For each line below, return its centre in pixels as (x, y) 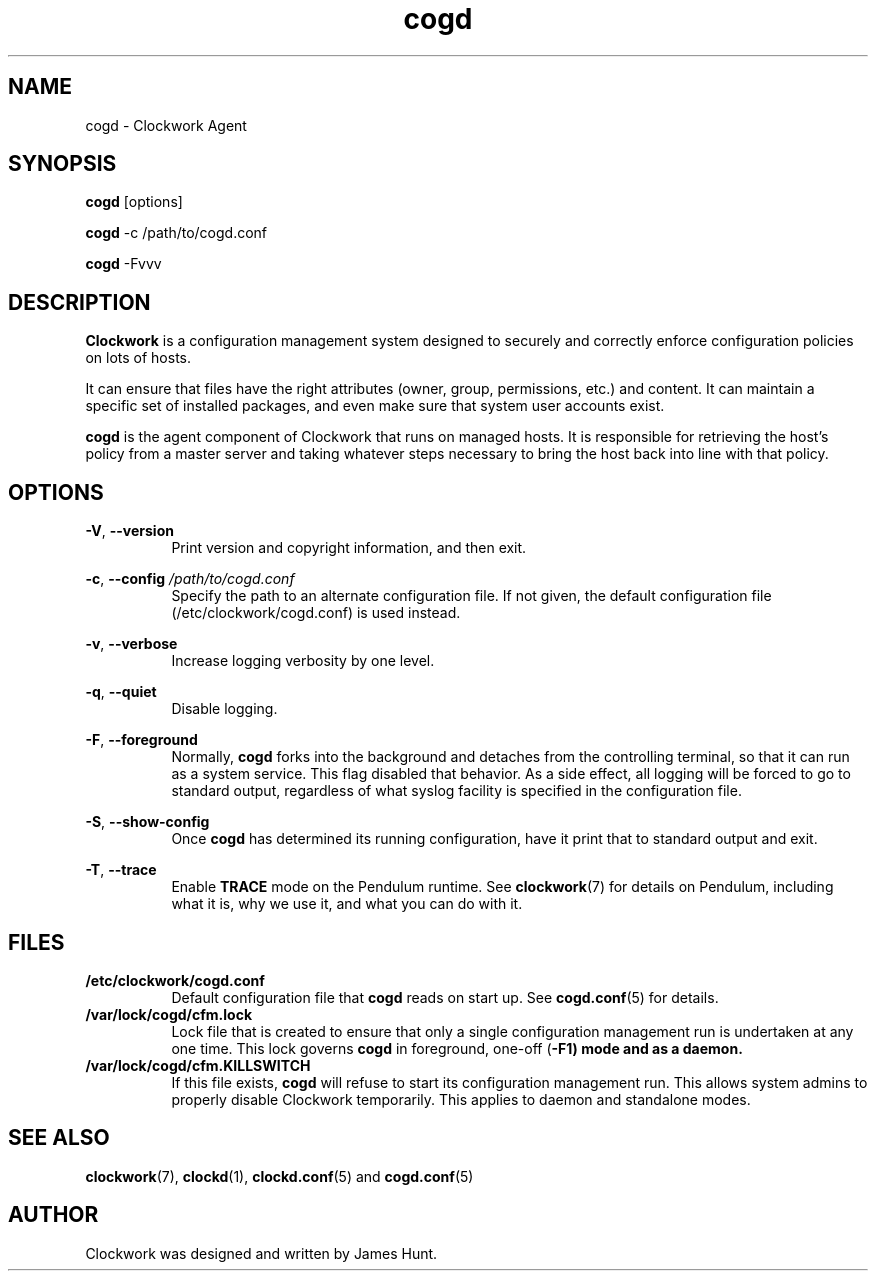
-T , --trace (121, 870)
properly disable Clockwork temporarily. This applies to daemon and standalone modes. (461, 1099)
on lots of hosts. (138, 358)
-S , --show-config (147, 822)
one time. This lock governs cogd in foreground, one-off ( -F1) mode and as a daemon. (457, 1048)
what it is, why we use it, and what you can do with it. (347, 904)
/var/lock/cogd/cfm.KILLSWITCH (198, 1065)
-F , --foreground (141, 740)
